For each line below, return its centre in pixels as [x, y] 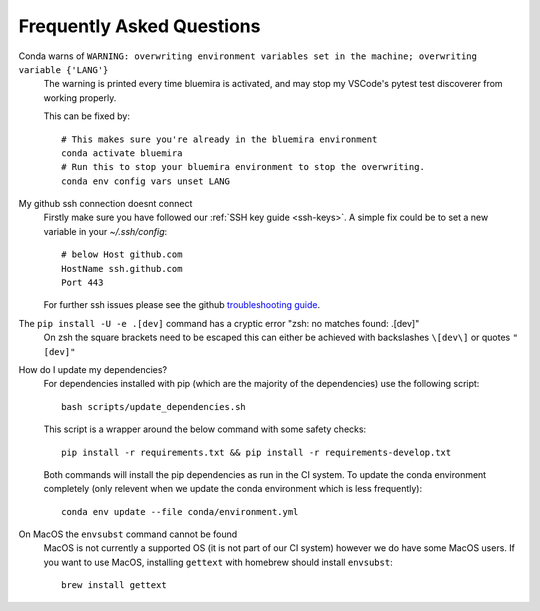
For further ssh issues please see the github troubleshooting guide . [181, 305]
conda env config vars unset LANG [145, 181]
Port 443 [82, 283]
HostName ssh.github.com [122, 268]
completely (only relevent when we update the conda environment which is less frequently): [233, 489]
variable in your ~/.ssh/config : [105, 231]
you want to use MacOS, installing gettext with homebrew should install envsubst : [218, 562]
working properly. [80, 97]
